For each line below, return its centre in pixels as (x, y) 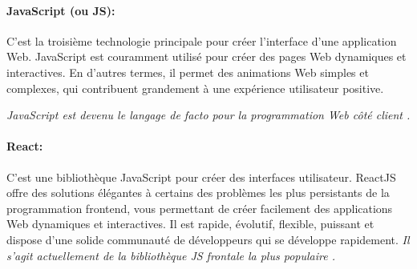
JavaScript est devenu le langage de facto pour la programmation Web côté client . (208, 115)
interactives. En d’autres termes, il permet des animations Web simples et (188, 72)
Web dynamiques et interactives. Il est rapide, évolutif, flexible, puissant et (190, 224)
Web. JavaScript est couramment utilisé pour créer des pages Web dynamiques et (206, 56)
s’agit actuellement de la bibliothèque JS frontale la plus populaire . (171, 255)
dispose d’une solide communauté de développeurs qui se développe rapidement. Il (208, 239)
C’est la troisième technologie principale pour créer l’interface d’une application (202, 40)
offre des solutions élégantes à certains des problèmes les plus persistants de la (198, 193)
